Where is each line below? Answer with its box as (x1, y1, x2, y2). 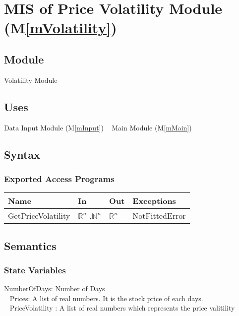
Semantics (4, 238, 57, 253)
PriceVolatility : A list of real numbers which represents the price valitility (9, 303, 235, 313)
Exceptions (132, 195, 176, 207)
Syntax (4, 146, 40, 162)
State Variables (4, 263, 66, 276)
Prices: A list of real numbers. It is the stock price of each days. (9, 293, 203, 303)
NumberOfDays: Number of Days (4, 283, 105, 294)
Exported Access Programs (4, 172, 115, 185)
